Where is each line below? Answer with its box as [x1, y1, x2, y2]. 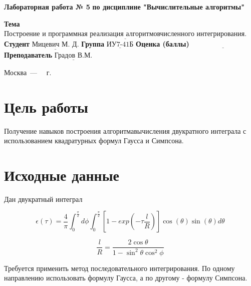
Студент [4, 39, 30, 49]
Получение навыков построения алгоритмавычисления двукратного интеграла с [4, 125, 246, 136]
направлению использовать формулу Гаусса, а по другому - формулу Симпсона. [4, 272, 247, 283]
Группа [81, 39, 104, 49]
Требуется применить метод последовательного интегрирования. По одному [4, 262, 235, 273]
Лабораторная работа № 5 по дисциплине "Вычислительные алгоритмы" [4, 2, 245, 12]
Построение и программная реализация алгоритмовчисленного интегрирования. [4, 31, 247, 38]
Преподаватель [4, 49, 53, 60]
